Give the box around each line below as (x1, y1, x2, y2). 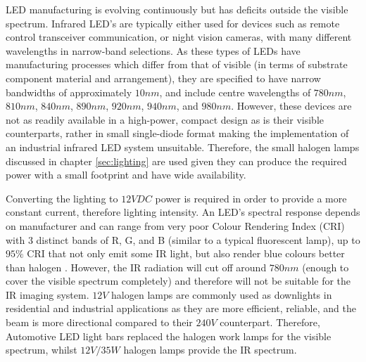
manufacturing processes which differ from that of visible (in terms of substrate (6, 57, 348, 72)
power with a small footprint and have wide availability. (6, 167, 246, 182)
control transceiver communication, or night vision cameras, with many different (6, 30, 352, 44)
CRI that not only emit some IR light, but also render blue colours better (27, 246, 345, 261)
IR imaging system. (6, 287, 89, 302)
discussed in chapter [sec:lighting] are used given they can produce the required (6, 153, 347, 168)
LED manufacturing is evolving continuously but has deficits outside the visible (6, 2, 348, 16)
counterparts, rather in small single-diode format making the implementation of (6, 126, 349, 141)
